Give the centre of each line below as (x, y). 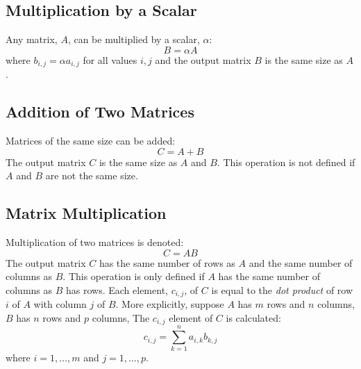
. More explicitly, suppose (170, 304)
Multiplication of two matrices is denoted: (95, 242)
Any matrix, (32, 39)
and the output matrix (203, 59)
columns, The (121, 317)
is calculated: (253, 317)
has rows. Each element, (117, 289)
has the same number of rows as (167, 262)
